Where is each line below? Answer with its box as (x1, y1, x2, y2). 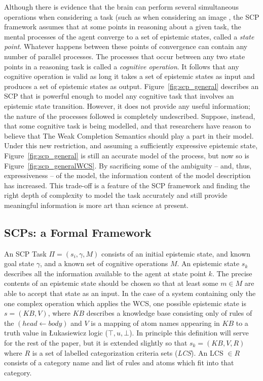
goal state (4, 258, 34, 269)
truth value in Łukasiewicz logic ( (4, 327, 108, 338)
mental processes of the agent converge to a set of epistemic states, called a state (4, 31, 254, 41)
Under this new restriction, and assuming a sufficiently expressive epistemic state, (4, 140, 258, 151)
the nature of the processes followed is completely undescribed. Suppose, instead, (4, 110, 255, 121)
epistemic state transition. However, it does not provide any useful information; (4, 100, 250, 111)
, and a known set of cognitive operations (40, 258, 168, 269)
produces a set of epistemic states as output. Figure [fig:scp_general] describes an (4, 80, 259, 91)
